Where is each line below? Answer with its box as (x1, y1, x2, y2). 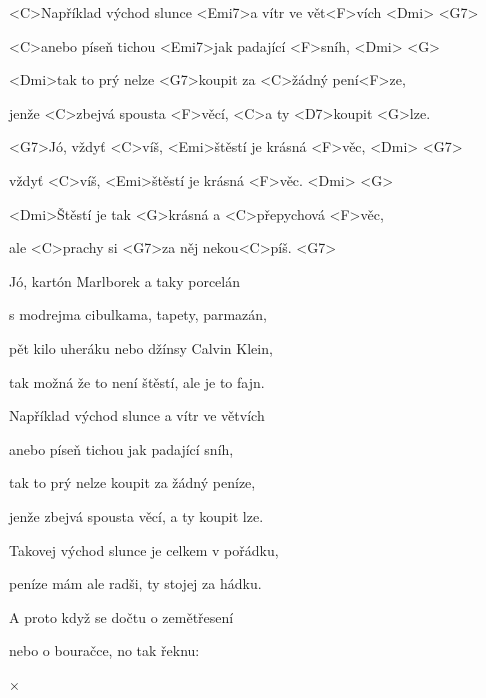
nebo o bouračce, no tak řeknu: (9, 640, 200, 661)
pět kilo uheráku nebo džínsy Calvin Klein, (9, 337, 273, 358)
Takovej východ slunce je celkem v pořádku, (9, 539, 279, 560)
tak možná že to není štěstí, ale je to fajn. (9, 371, 265, 392)
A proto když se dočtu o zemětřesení (9, 606, 234, 627)
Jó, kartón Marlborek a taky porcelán (9, 270, 240, 291)
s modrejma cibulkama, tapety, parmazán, (9, 304, 268, 325)
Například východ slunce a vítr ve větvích (9, 405, 265, 426)
